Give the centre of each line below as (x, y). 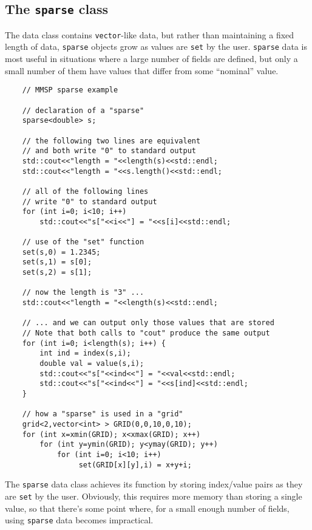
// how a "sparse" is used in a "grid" (103, 414)
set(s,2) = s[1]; (57, 273)
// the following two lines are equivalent (111, 141)
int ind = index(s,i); (85, 353)
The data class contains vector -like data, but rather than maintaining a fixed (150, 34)
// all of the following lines (85, 191)
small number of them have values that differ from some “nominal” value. (142, 70)
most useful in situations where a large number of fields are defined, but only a (151, 59)
